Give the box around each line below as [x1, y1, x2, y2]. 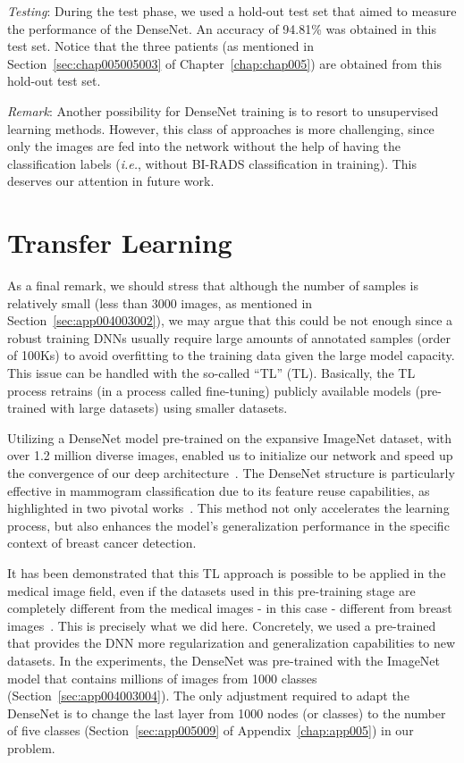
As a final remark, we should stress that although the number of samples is [7, 276, 419, 295]
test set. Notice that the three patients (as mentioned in [7, 37, 314, 55]
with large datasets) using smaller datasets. [50, 398, 288, 417]
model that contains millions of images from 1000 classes [7, 668, 317, 687]
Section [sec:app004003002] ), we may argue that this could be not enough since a [7, 311, 453, 330]
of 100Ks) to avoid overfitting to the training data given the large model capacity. [7, 346, 455, 365]
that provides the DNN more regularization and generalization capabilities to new [7, 633, 456, 652]
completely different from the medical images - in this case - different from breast [7, 599, 452, 617]
